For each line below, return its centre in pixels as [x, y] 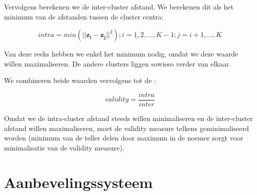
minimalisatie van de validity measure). [64, 147]
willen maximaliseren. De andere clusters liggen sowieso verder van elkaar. [117, 63]
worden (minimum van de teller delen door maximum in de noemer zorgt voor [124, 138]
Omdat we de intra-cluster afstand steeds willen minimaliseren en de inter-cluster [128, 118]
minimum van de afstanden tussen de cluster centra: [84, 16]
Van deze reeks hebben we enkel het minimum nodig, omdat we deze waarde [121, 54]
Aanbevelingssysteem [78, 182]
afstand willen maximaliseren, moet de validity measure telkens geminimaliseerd [126, 128]
